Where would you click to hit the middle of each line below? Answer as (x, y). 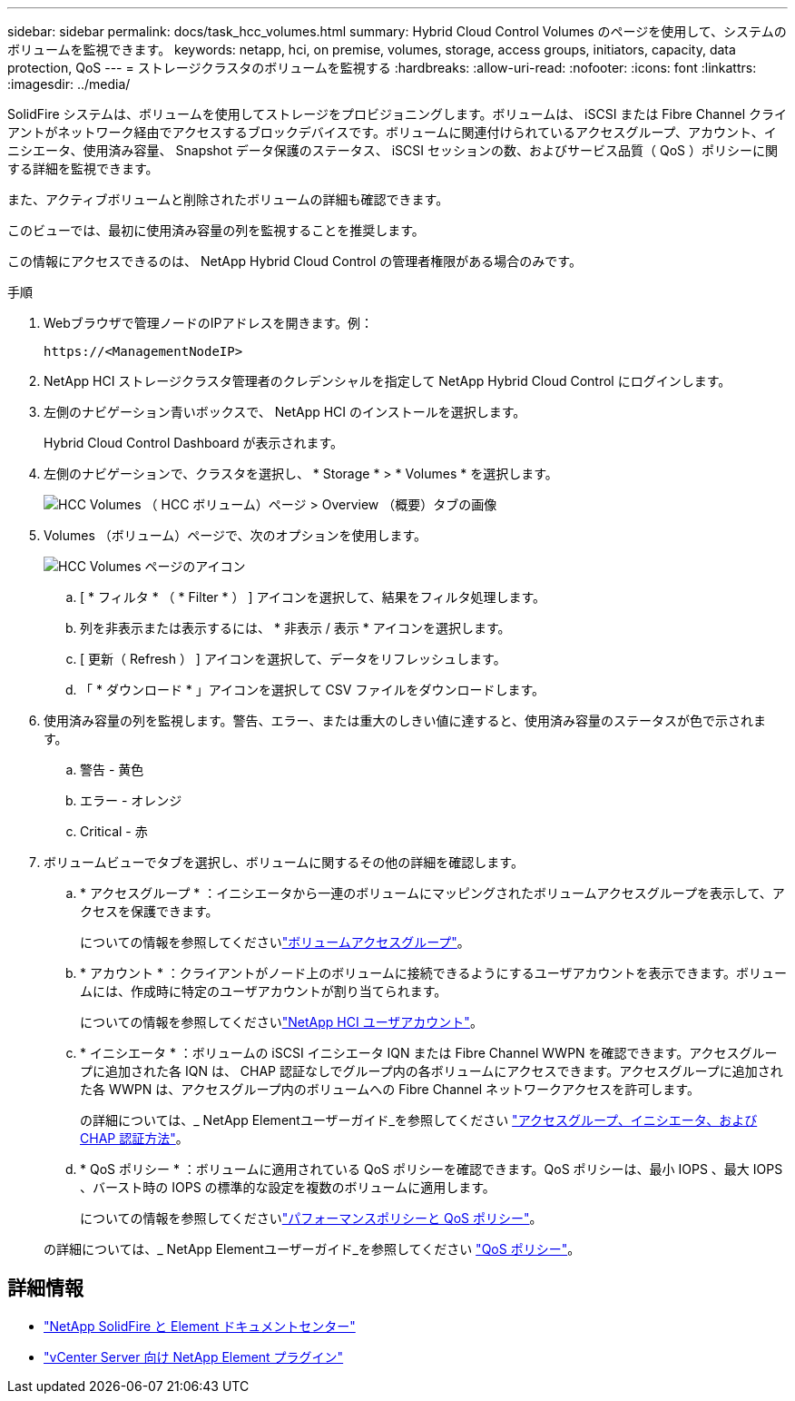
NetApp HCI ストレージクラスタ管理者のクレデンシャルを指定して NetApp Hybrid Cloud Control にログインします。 (388, 381)
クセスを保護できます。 (149, 911)
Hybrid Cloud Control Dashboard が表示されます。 (194, 443)
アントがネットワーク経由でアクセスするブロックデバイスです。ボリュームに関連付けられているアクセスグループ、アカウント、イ (392, 132)
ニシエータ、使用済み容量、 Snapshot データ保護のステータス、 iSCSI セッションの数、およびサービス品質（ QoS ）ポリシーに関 (393, 150)
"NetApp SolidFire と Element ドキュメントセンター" (200, 1326)
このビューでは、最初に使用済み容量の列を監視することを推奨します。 (216, 230)
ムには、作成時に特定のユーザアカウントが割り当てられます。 (264, 991)
